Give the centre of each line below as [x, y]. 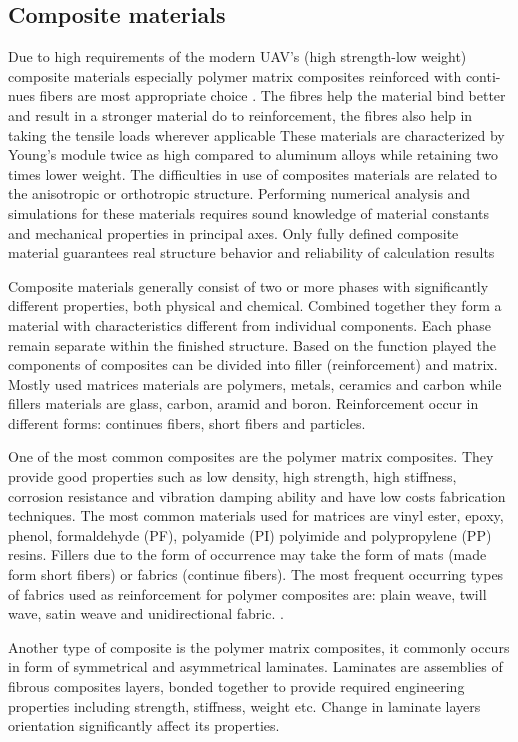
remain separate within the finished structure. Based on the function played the [252, 344]
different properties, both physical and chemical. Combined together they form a [255, 305]
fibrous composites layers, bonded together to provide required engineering [236, 686]
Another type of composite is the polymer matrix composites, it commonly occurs [259, 646]
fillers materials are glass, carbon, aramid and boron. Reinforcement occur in [243, 403]
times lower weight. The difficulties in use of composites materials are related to [252, 173]
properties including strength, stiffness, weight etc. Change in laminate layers [244, 705]
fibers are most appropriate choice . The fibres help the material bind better [272, 95]
